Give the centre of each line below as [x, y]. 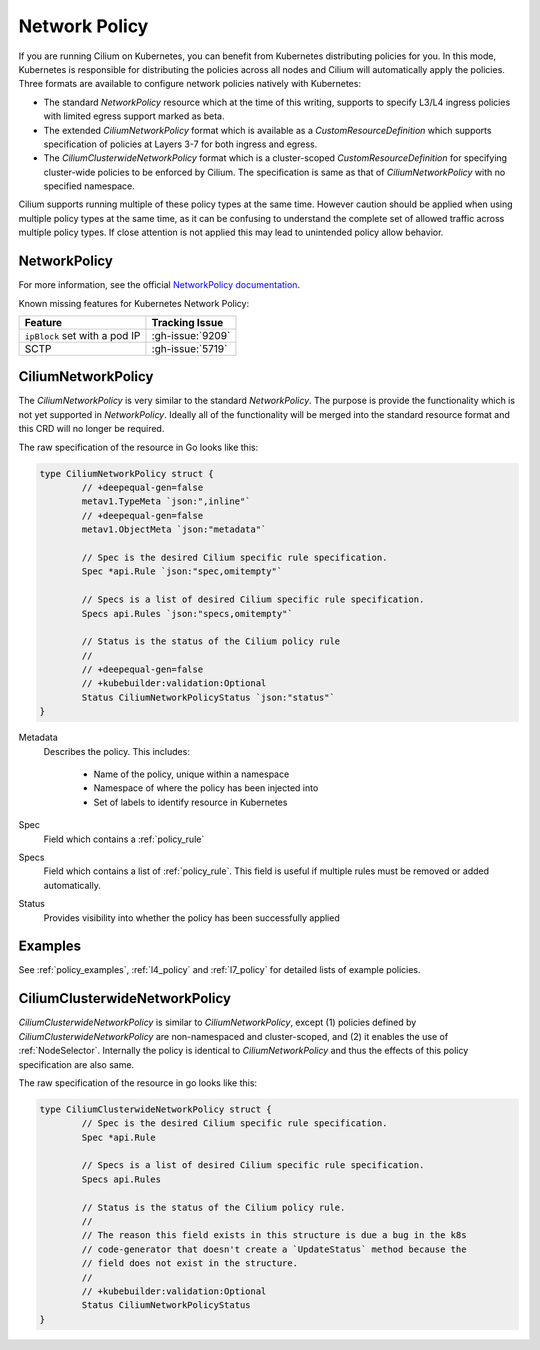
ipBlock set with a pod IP [82, 335]
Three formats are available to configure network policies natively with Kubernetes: [190, 84]
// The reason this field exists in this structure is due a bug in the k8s [274, 1235]
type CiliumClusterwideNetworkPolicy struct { [155, 1109]
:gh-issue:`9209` [191, 335]
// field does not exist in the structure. [190, 1263]
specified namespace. [89, 186]
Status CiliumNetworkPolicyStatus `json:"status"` [208, 697]
